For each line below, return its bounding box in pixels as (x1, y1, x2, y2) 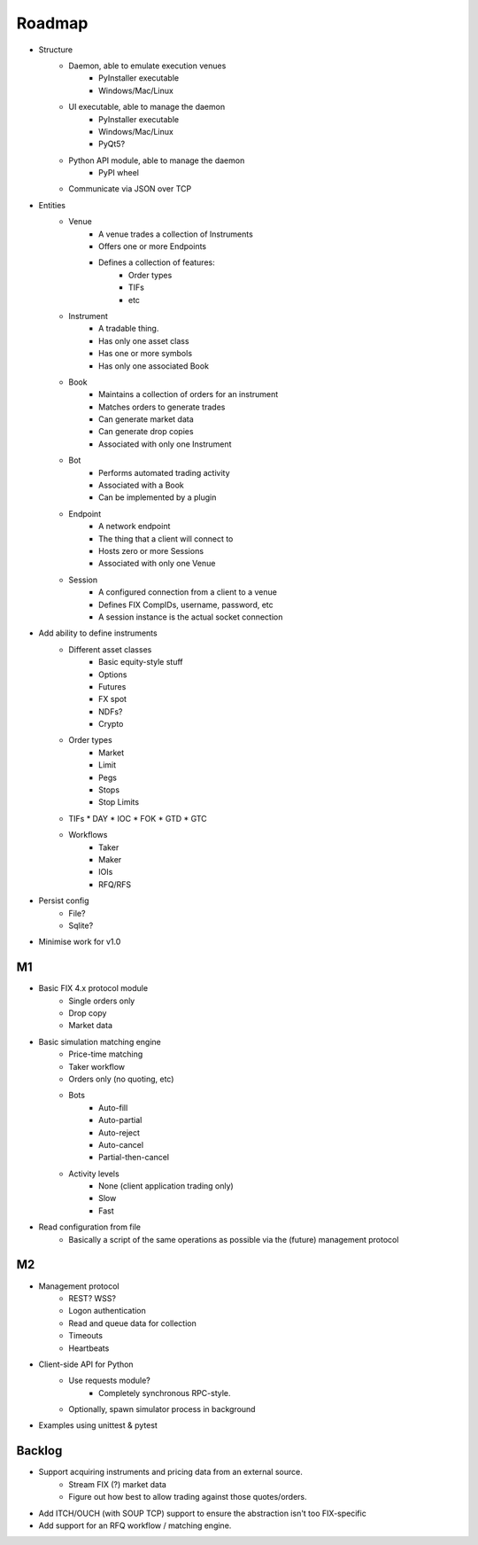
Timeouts (68, 1330, 104, 1341)
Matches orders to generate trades (98, 402, 226, 412)
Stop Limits (98, 797, 140, 808)
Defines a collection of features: (98, 257, 216, 268)
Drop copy (68, 1008, 107, 1018)
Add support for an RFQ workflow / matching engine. (38, 1520, 232, 1531)
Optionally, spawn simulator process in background (68, 1404, 256, 1415)
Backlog (16, 1443, 63, 1458)
